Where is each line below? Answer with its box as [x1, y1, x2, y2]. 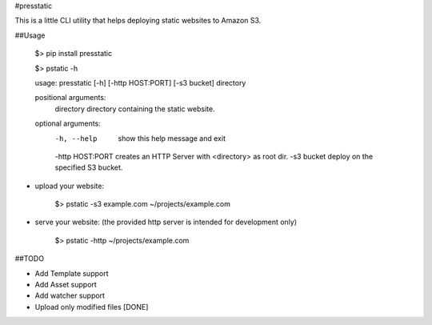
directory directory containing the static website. [54, 104, 215, 114]
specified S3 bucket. [54, 162, 123, 172]
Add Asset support [34, 280, 98, 290]
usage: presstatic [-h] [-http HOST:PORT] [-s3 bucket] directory [34, 78, 246, 87]
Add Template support [34, 268, 109, 278]
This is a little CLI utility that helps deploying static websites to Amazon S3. [14, 16, 262, 26]
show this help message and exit [118, 133, 226, 143]
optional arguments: [34, 118, 102, 128]
